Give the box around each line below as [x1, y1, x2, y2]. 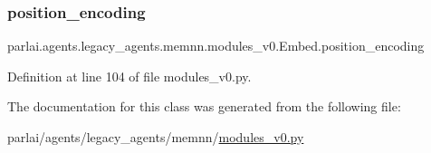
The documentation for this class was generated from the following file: [7, 97, 401, 116]
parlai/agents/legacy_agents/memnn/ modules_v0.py [7, 128, 304, 146]
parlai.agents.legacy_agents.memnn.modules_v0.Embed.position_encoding [7, 36, 425, 55]
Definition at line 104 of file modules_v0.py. [7, 66, 252, 85]
